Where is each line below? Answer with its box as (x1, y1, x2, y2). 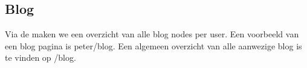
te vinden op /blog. (5, 51, 76, 64)
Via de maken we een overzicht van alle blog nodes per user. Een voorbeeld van (5, 28, 299, 40)
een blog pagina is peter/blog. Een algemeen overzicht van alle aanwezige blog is (5, 39, 302, 52)
